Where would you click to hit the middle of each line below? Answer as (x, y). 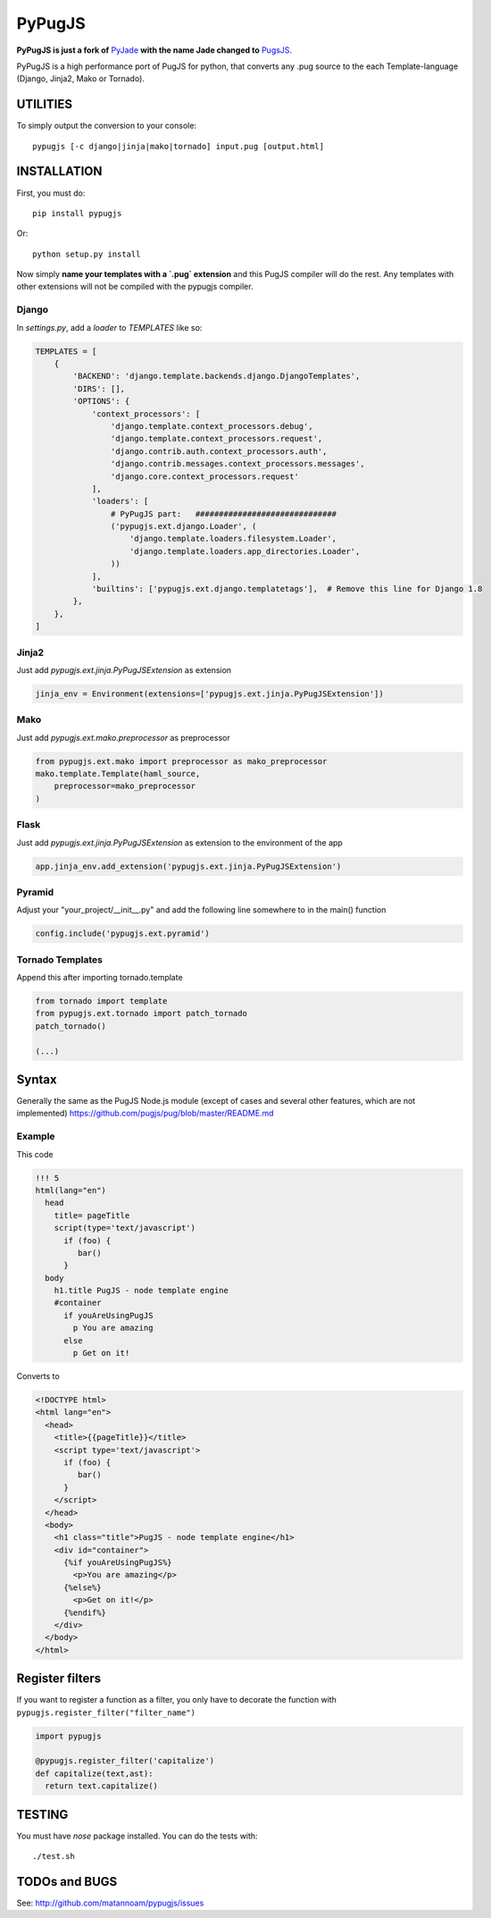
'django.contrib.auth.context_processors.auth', (219, 451)
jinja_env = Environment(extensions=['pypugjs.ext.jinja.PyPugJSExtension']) (209, 694)
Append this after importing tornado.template (100, 977)
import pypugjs (68, 1736)
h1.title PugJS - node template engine (141, 1291)
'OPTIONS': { (101, 401)
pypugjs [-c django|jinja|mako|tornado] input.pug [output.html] (179, 146)
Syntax (37, 1079)
